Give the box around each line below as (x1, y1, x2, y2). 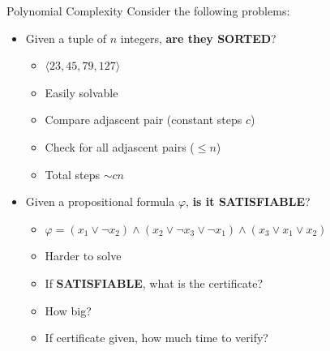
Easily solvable (45, 83, 118, 101)
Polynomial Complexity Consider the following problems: (6, 2, 290, 19)
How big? (45, 302, 92, 319)
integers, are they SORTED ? (120, 29, 276, 46)
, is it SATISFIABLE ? (186, 193, 311, 210)
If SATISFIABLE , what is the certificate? (45, 274, 264, 291)
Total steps (45, 165, 101, 182)
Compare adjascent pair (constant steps (45, 111, 242, 128)
